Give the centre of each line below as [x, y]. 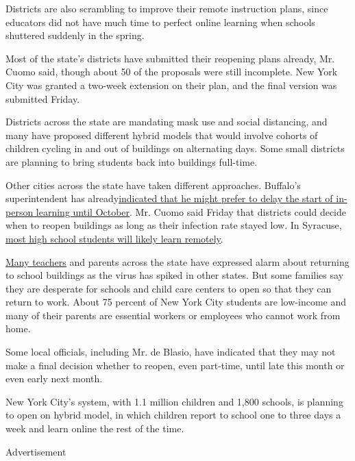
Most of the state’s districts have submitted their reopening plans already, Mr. [170, 58]
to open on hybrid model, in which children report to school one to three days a [173, 415]
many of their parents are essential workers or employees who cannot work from [173, 315]
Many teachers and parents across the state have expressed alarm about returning [177, 261]
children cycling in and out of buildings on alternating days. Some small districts [175, 148]
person [20, 211]
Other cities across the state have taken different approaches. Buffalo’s [153, 185]
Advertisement [36, 451]
